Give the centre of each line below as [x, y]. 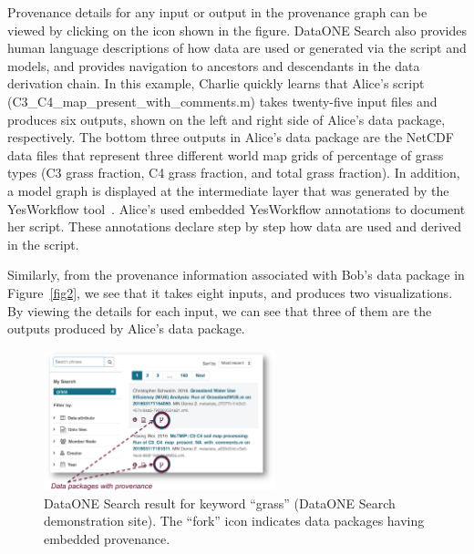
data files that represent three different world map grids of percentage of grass [226, 154]
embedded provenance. [107, 538]
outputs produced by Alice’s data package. [126, 328]
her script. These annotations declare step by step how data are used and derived [235, 226]
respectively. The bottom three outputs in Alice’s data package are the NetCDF [231, 137]
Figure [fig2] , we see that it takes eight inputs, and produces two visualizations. [230, 292]
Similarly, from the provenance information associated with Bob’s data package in [236, 275]
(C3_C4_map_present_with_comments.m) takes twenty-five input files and [222, 101]
